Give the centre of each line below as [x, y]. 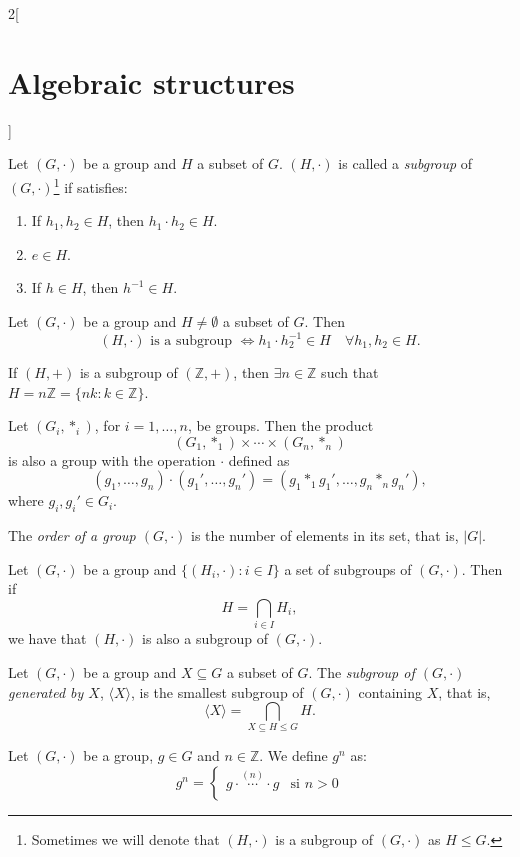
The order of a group [72, 535]
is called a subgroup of [405, 163]
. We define [293, 755]
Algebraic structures [151, 81]
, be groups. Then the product [280, 425]
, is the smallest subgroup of [217, 691]
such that [350, 372]
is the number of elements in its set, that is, [325, 535]
